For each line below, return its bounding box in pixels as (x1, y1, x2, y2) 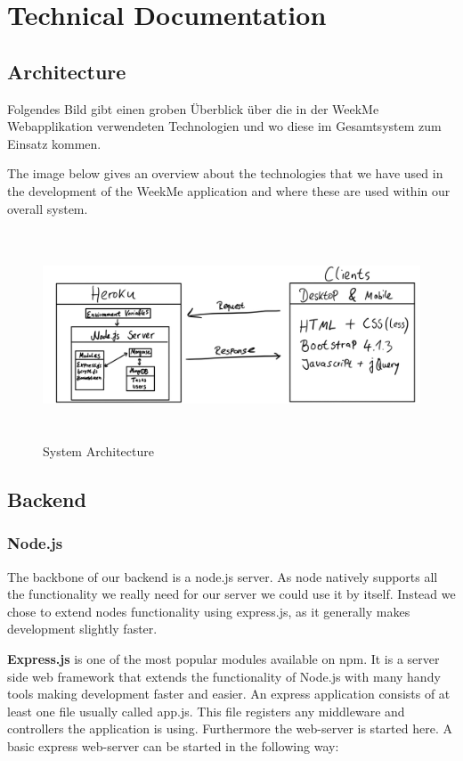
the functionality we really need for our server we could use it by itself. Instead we (7, 585, 456, 603)
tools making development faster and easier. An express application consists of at (7, 684, 451, 703)
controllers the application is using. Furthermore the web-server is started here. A (7, 719, 452, 738)
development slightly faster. (7, 619, 158, 638)
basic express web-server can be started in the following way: (7, 737, 339, 755)
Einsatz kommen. (7, 134, 102, 152)
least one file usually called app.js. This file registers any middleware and (7, 701, 405, 720)
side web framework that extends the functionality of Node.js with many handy (7, 667, 441, 685)
